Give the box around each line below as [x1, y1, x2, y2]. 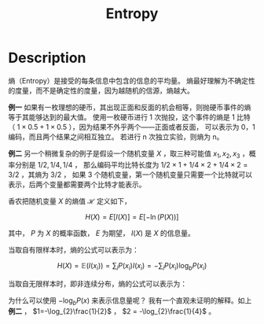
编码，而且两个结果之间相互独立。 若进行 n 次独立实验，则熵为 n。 [8, 131, 224, 142]
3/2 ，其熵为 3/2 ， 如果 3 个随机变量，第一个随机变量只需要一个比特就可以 [8, 170, 253, 179]
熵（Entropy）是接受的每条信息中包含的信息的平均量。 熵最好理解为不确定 [8, 75, 249, 85]
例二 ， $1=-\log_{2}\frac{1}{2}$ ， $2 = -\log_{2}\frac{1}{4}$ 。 [8, 307, 216, 316]
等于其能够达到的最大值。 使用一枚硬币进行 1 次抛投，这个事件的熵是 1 [8, 112, 236, 122]
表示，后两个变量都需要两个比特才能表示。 [8, 179, 146, 189]
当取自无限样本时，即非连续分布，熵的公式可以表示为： [8, 278, 187, 288]
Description [8, 49, 86, 67]
